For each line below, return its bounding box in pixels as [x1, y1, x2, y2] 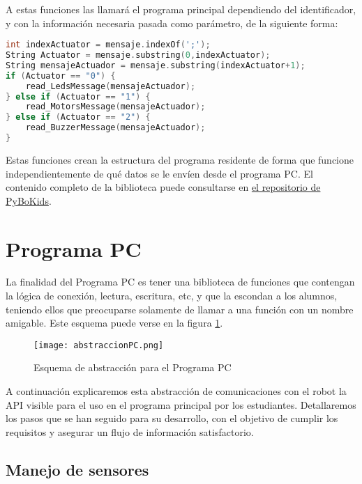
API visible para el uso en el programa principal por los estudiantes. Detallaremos [6, 397, 356, 412]
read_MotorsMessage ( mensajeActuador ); [25, 102, 206, 112]
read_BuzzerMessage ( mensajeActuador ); [25, 123, 206, 133]
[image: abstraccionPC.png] [33, 340, 164, 350]
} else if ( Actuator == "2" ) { [6, 112, 151, 123]
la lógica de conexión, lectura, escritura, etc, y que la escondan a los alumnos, [6, 288, 338, 303]
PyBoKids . [6, 193, 52, 208]
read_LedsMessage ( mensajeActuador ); [25, 81, 196, 91]
